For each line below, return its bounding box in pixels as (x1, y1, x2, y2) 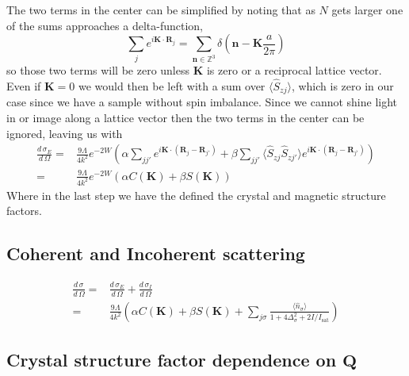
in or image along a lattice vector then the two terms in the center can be (6, 109, 365, 125)
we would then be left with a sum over (78, 77, 266, 94)
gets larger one (331, 2, 403, 17)
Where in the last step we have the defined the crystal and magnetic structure (6, 186, 386, 203)
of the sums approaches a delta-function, (6, 17, 203, 33)
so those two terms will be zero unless (6, 62, 190, 79)
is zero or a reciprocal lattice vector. (206, 62, 382, 79)
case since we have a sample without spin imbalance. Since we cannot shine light (6, 94, 398, 110)
